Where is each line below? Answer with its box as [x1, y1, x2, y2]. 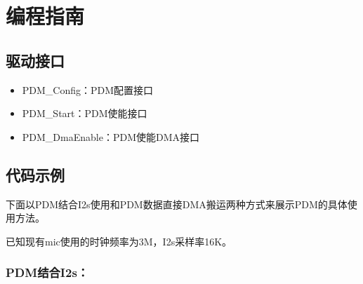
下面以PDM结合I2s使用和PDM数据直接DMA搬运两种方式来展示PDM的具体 [6, 196, 348, 211]
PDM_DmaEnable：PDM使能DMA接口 [22, 129, 200, 144]
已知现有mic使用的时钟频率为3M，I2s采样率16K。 [6, 234, 232, 248]
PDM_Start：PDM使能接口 [22, 106, 147, 121]
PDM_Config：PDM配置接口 [22, 82, 154, 97]
